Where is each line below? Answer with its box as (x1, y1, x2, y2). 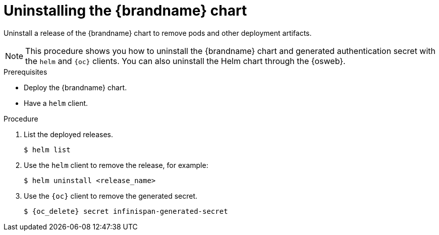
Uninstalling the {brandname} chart (4, 2, 247, 19)
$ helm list (24, 145, 71, 154)
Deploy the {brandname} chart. (24, 83, 127, 92)
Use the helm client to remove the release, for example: (24, 160, 208, 169)
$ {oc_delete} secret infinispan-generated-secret (24, 207, 228, 215)
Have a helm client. (24, 98, 88, 107)
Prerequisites (4, 67, 47, 76)
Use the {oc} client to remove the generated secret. (24, 191, 198, 200)
